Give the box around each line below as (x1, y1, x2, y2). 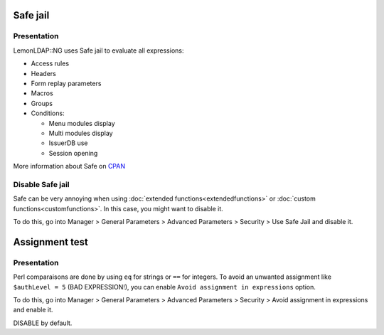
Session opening (48, 149, 98, 157)
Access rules (31, 59, 70, 68)
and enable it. (13, 306, 53, 314)
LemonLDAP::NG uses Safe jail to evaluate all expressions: (13, 46, 184, 55)
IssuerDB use (48, 139, 88, 147)
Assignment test (13, 235, 88, 248)
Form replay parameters (31, 79, 102, 87)
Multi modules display (48, 129, 113, 137)
